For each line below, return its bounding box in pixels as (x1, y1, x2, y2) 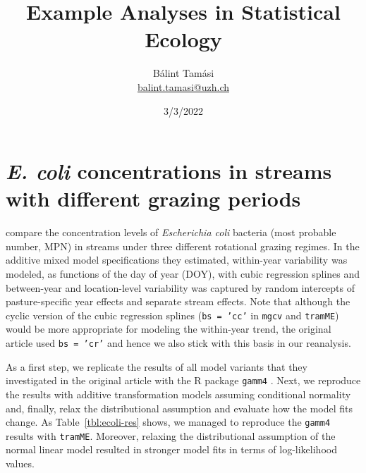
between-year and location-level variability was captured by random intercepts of (6, 280, 355, 295)
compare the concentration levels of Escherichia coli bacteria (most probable (6, 225, 336, 240)
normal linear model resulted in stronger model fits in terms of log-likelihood (6, 442, 337, 457)
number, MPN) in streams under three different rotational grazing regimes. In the (6, 238, 360, 253)
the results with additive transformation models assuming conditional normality (6, 386, 351, 401)
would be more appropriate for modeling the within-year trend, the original (6, 321, 331, 336)
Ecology (145, 25, 222, 54)
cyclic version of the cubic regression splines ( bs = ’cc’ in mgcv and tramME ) (6, 307, 339, 322)
